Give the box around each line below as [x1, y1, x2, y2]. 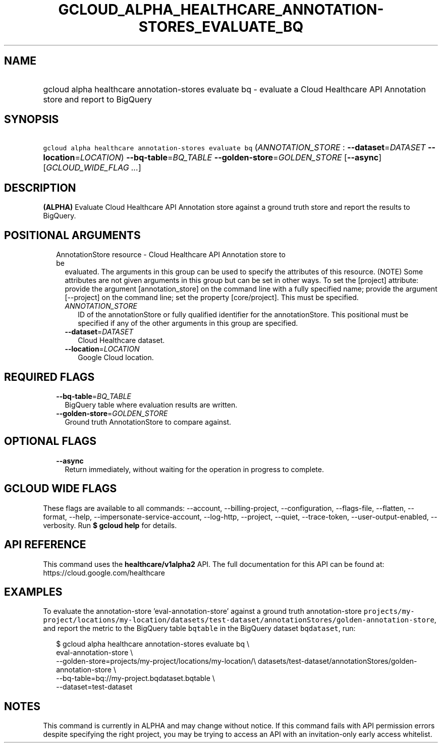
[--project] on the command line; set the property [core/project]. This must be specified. [65, 293, 359, 302]
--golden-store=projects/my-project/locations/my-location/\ [56, 657, 256, 666]
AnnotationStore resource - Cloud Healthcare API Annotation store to [56, 250, 286, 259]
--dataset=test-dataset [56, 682, 133, 692]
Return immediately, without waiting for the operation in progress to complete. [65, 465, 324, 474]
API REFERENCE [4, 538, 86, 551]
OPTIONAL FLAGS [4, 435, 96, 448]
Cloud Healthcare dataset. [78, 336, 165, 345]
